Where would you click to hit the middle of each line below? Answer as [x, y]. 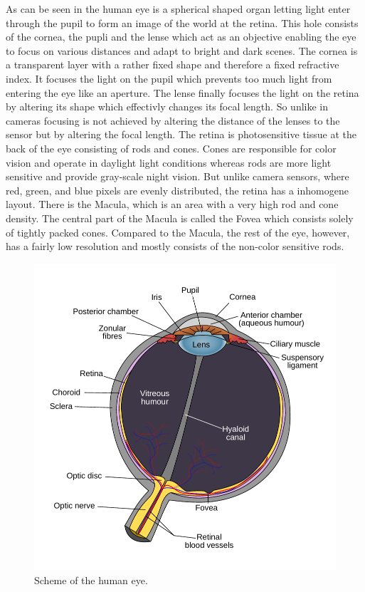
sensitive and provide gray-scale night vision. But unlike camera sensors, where [178, 176]
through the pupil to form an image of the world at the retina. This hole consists [182, 22]
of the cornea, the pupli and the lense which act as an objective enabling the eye [181, 37]
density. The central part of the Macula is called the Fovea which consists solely [180, 218]
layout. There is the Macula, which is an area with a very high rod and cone [172, 204]
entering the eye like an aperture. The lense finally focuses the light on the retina [182, 92]
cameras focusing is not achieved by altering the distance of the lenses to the [173, 120]
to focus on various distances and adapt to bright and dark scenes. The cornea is [182, 50]
